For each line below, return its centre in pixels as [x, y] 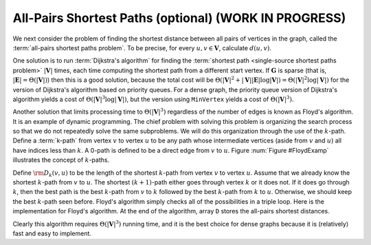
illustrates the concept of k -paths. [61, 160]
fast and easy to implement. [52, 233]
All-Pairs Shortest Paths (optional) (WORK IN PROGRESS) [179, 18]
